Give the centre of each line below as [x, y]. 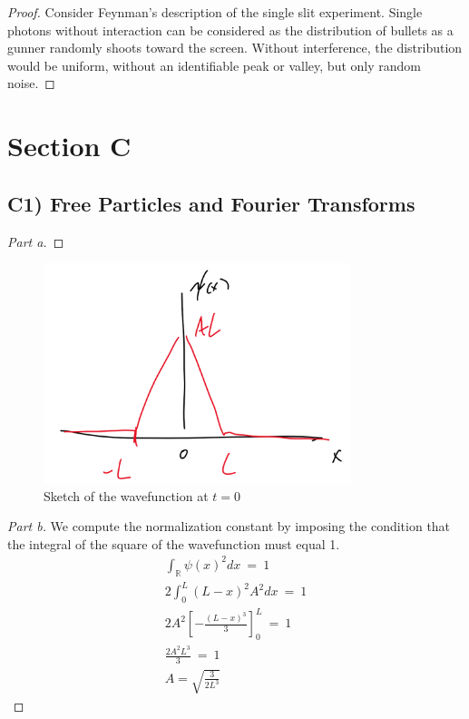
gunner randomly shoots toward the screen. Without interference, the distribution [235, 48]
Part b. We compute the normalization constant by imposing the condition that [229, 526]
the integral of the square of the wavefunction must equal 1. [174, 543]
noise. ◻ [31, 83]
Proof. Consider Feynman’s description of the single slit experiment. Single [215, 12]
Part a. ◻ [36, 241]
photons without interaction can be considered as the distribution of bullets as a [230, 30]
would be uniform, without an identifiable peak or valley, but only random [214, 65]
